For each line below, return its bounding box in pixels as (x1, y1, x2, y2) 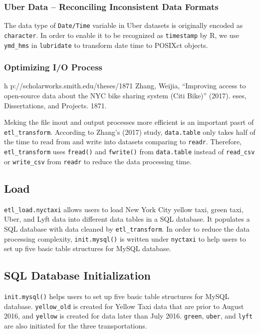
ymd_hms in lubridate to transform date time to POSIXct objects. (4, 39, 208, 50)
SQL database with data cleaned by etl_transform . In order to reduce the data (4, 223, 250, 234)
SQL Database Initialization (4, 268, 151, 283)
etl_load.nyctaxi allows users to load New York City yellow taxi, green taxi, (4, 204, 244, 214)
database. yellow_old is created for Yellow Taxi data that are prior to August (4, 301, 244, 311)
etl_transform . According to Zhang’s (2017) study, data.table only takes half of (4, 126, 256, 137)
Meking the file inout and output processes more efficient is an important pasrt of (4, 117, 254, 127)
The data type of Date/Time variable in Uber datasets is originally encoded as (4, 20, 243, 30)
